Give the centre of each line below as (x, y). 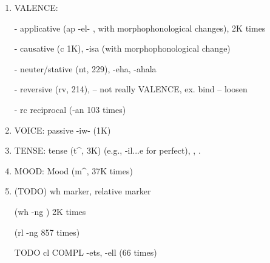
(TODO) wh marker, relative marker (83, 191)
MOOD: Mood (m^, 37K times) (73, 170)
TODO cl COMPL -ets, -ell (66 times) (86, 252)
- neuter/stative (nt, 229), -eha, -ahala (85, 68)
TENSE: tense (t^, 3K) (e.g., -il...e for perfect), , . (107, 150)
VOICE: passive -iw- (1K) (62, 130)
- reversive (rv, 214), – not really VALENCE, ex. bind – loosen (131, 89)
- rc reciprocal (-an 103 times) (70, 109)
